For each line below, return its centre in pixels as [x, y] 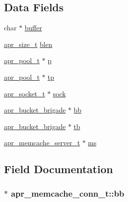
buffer [33, 28]
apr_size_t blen [28, 44]
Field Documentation [59, 169]
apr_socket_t [25, 93]
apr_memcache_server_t [42, 143]
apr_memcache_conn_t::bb [68, 193]
